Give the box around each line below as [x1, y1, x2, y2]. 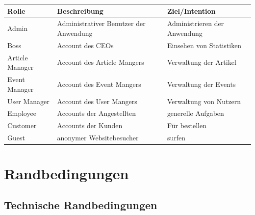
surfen [167, 133, 185, 143]
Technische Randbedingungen [4, 197, 157, 212]
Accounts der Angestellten [57, 108, 136, 118]
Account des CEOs [57, 40, 114, 50]
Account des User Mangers [57, 96, 137, 106]
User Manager [7, 96, 50, 106]
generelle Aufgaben [167, 108, 224, 118]
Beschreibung [57, 5, 103, 16]
